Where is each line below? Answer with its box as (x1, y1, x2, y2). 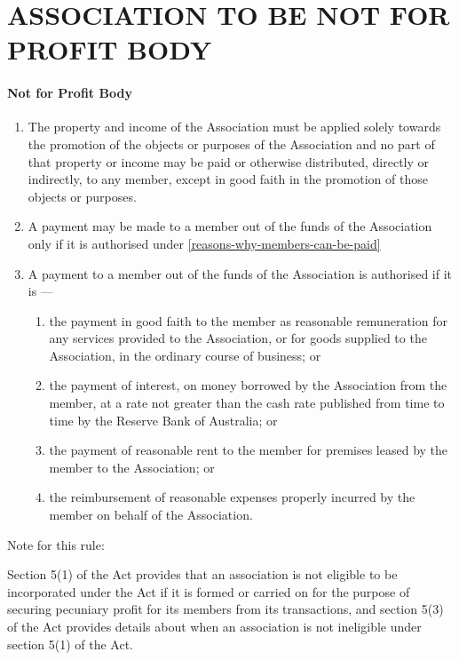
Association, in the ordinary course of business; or (49, 346, 321, 364)
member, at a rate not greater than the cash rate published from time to (49, 394, 445, 412)
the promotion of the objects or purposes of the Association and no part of (28, 134, 435, 153)
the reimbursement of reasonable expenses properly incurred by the (49, 488, 415, 506)
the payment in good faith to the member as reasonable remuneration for (49, 311, 447, 330)
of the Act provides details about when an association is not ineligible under (7, 617, 422, 636)
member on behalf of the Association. (49, 505, 253, 524)
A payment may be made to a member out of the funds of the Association (28, 217, 432, 235)
